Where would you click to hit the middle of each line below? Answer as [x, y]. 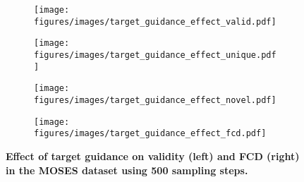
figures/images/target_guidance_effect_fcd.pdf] [150, 134]
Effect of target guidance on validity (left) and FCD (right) [153, 156]
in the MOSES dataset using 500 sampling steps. [127, 170]
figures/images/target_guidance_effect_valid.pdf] [155, 22]
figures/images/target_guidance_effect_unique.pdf [155, 55]
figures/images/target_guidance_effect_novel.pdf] [155, 100]
